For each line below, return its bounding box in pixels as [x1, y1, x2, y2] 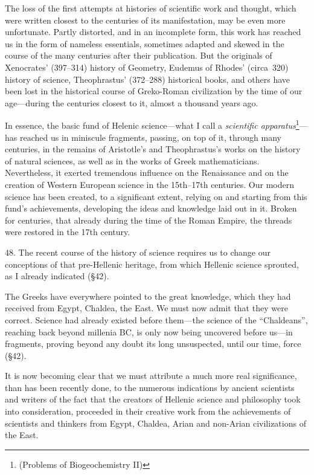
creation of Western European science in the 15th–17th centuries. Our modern [5, 178, 295, 190]
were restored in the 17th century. [5, 225, 130, 238]
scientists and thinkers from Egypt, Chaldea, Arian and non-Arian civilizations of [5, 416, 306, 429]
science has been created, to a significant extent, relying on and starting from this [5, 190, 307, 202]
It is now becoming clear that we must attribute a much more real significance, [5, 369, 297, 382]
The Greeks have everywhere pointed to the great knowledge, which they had [5, 289, 291, 302]
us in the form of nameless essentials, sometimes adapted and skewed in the [5, 37, 284, 50]
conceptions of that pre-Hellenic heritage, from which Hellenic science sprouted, [5, 257, 299, 270]
